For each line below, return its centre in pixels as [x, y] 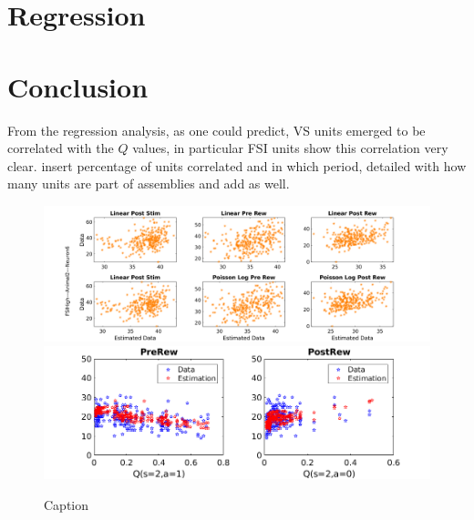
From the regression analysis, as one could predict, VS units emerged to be [216, 130]
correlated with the [61, 148]
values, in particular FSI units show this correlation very [290, 148]
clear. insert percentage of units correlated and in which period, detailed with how [237, 165]
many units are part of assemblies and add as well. [149, 184]
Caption [67, 504]
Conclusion [78, 86]
